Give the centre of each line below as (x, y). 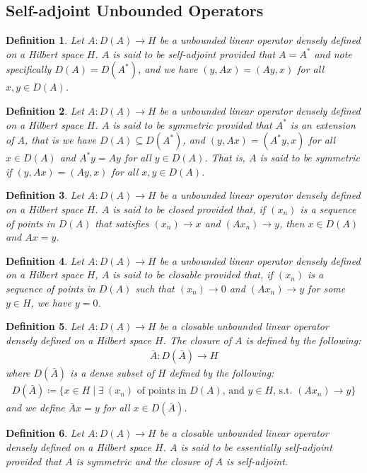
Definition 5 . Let (45, 326)
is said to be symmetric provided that (192, 124)
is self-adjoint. (257, 461)
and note (333, 53)
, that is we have (60, 140)
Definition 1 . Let (45, 40)
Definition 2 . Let (45, 110)
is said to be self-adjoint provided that (194, 53)
